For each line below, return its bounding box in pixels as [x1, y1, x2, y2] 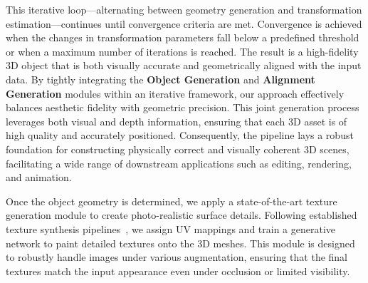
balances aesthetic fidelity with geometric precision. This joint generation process [6, 100, 359, 115]
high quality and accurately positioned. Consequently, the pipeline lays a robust [6, 128, 354, 143]
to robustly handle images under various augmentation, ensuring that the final [6, 249, 348, 264]
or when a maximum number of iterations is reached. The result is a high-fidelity [6, 43, 359, 58]
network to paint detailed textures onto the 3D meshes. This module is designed [6, 235, 355, 250]
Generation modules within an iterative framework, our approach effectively [6, 86, 345, 101]
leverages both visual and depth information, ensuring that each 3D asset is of [6, 113, 347, 128]
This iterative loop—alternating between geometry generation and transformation [6, 2, 362, 16]
